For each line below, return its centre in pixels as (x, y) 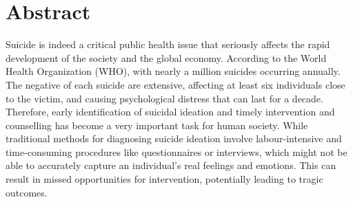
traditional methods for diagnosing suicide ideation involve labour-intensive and (174, 138)
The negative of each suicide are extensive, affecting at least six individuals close (175, 84)
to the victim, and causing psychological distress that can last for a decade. (164, 98)
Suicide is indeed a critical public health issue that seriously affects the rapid (168, 44)
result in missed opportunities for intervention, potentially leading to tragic (164, 179)
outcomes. (27, 192)
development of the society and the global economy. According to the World (166, 57)
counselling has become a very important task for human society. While (157, 125)
